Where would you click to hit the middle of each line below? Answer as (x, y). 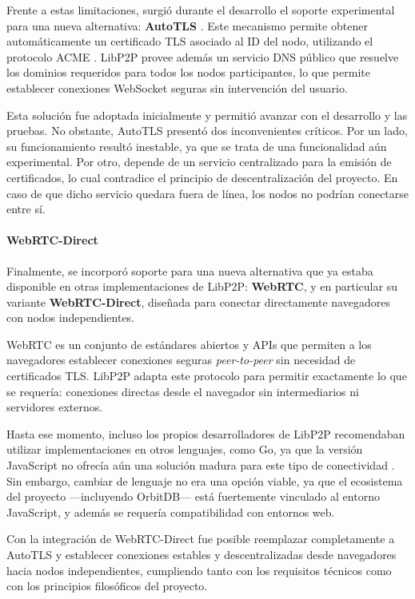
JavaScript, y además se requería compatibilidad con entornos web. (171, 512)
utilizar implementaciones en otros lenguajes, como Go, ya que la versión (185, 449)
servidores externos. (55, 407)
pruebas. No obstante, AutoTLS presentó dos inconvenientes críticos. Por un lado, (207, 131)
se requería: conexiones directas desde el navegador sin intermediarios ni (183, 391)
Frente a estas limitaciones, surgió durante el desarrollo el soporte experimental (201, 10)
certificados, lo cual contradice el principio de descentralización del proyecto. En (202, 177)
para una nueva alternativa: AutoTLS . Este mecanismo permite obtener (187, 25)
